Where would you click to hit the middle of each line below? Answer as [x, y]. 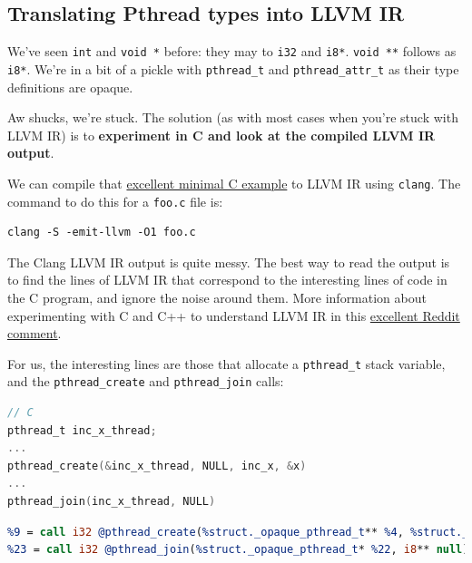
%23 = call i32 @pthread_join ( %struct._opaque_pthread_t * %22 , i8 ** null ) [238, 550]
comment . [34, 333]
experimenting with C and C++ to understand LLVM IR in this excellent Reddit [234, 315]
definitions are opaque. [70, 87]
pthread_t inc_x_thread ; [82, 430]
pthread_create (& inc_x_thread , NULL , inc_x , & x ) [157, 466]
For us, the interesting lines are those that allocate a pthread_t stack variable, [226, 363]
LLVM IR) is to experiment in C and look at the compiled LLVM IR [221, 135]
